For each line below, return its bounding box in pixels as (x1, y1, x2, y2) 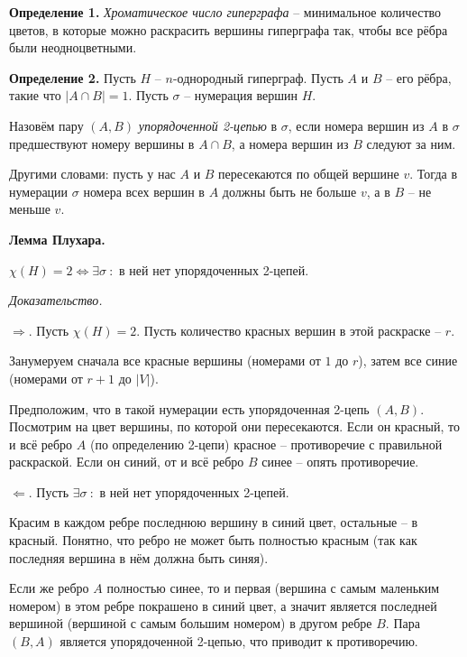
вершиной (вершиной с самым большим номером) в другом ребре (9, 614, 372, 633)
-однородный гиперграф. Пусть (172, 68, 343, 87)
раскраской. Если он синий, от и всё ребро (9, 452, 244, 471)
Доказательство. (9, 291, 103, 310)
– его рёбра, (386, 68, 452, 87)
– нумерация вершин (184, 86, 298, 105)
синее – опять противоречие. (261, 452, 419, 471)
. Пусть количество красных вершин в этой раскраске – (136, 320, 442, 339)
